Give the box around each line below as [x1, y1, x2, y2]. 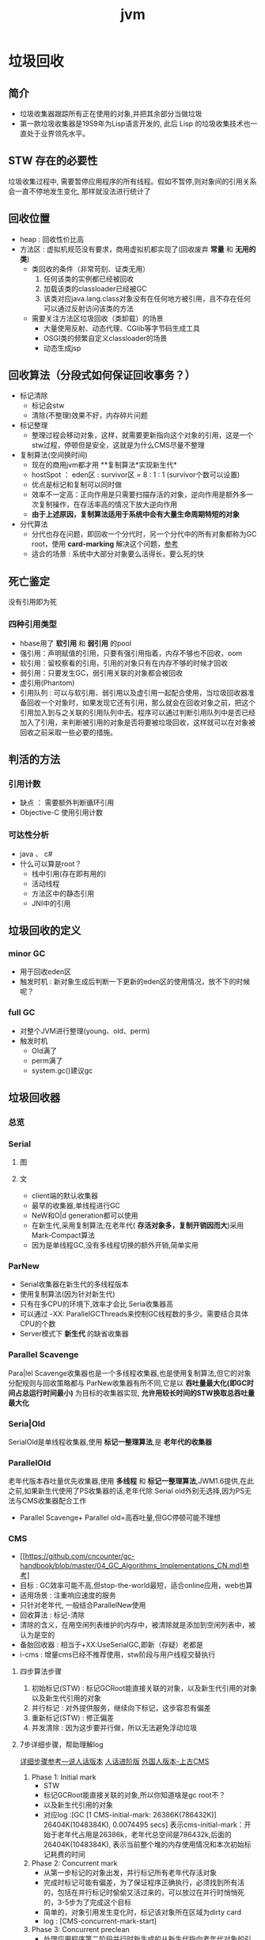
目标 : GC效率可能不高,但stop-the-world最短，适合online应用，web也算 [19, 1580, 253, 1590]
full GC [8, 1007, 36, 1018]
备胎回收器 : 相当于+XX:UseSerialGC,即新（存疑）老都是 [19, 1639, 203, 1649]
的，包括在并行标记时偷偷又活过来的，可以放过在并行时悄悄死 [43, 1887, 245, 1896]
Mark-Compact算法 [31, 1230, 96, 1240]
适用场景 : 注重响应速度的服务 [19, 1590, 116, 1600]
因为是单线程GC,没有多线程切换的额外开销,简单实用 [31, 1241, 199, 1250]
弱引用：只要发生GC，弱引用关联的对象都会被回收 [19, 668, 184, 677]
